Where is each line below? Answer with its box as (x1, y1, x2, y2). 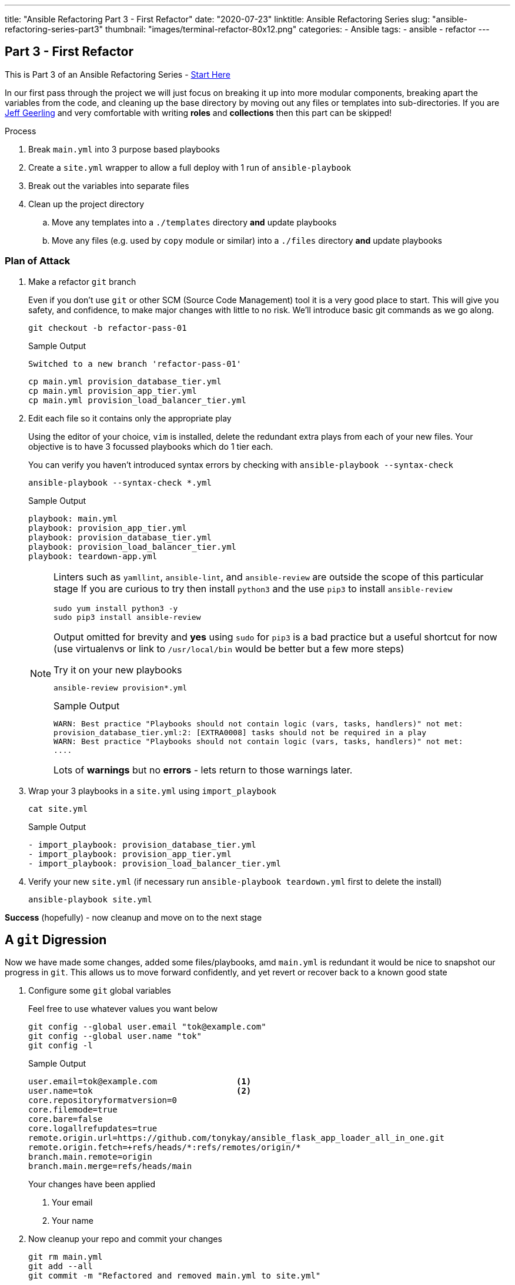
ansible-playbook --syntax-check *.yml (28, 477, 212, 487)
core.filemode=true (28, 1105, 118, 1115)
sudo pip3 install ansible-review (53, 612, 201, 622)
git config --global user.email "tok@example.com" (28, 1022, 266, 1032)
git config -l (28, 1041, 93, 1051)
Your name (52, 1216, 93, 1226)
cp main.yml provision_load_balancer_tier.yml (28, 395, 246, 405)
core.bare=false (28, 1114, 103, 1124)
